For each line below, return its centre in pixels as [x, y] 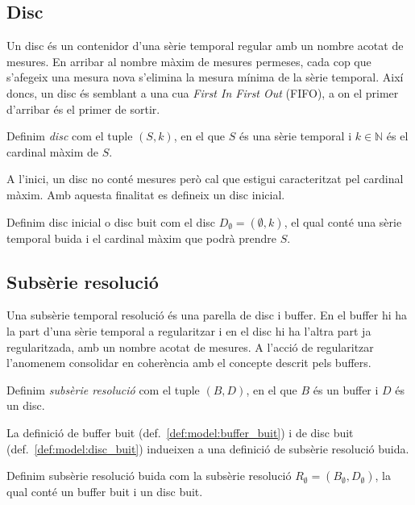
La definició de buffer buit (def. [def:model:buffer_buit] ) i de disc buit [180, 432]
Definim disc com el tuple [70, 136]
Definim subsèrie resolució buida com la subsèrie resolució [149, 476]
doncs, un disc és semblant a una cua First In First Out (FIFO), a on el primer [203, 92]
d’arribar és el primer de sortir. [83, 109]
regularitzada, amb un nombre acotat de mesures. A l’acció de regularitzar [190, 346]
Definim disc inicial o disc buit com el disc [111, 221]
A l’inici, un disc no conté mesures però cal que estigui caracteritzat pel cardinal [205, 179]
